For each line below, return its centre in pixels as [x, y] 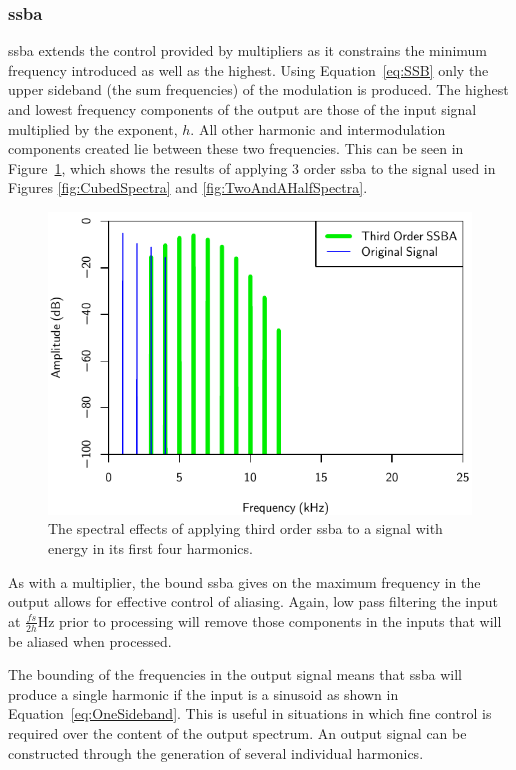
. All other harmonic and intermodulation [318, 128]
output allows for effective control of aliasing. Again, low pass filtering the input [253, 601]
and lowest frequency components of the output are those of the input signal [242, 109]
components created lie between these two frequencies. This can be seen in [236, 148]
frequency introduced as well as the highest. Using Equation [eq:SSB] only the [248, 69]
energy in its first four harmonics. [150, 548]
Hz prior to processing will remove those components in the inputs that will [269, 620]
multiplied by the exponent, [93, 128]
